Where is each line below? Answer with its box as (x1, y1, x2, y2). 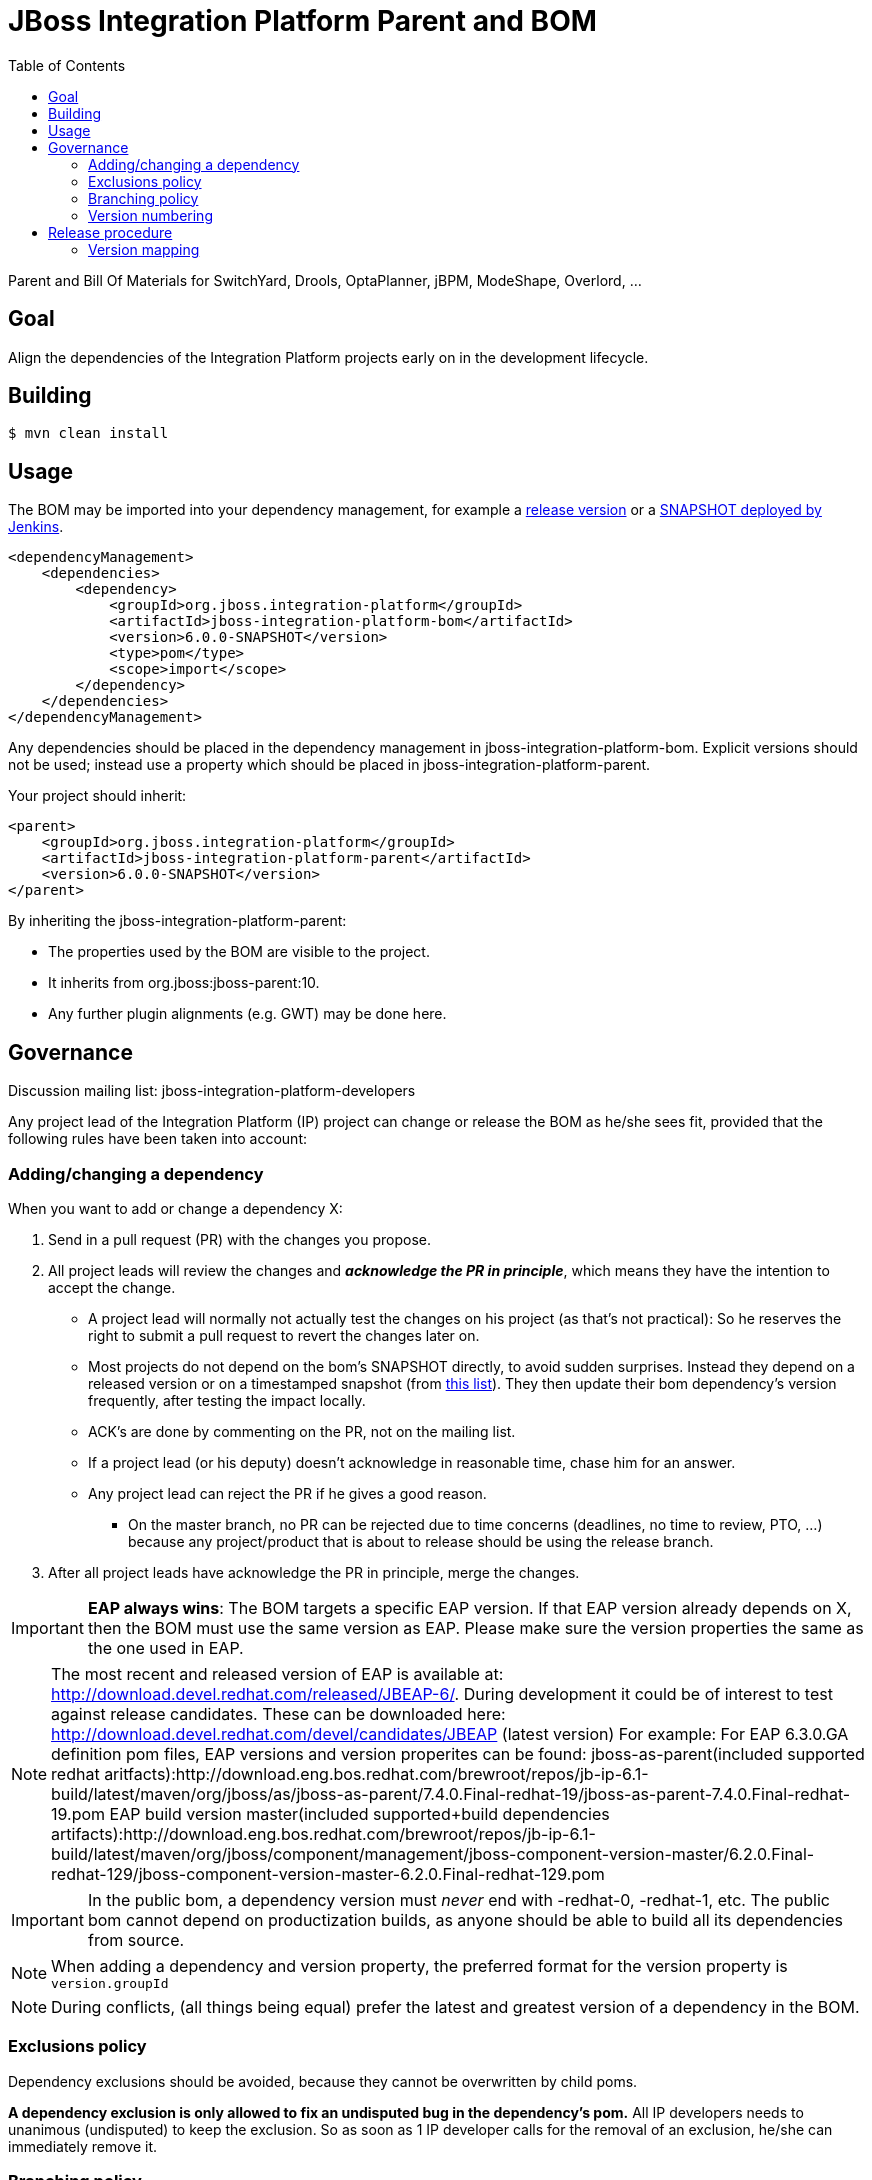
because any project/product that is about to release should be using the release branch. (128, 1532, 714, 1550)
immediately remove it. (8, 2137, 158, 2155)
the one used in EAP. (87, 1637, 244, 1658)
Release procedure (48, 223, 173, 241)
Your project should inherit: (8, 787, 187, 805)
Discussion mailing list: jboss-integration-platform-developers (8, 1082, 416, 1100)
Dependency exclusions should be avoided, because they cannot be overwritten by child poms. (8, 2072, 638, 2090)
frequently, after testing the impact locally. (88, 1391, 366, 1409)
